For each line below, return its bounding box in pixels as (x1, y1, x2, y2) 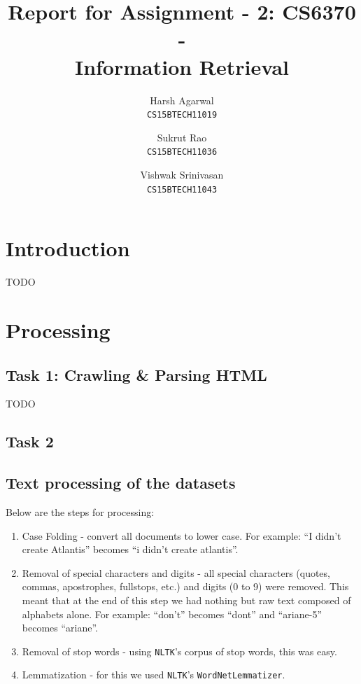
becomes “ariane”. (22, 620, 99, 635)
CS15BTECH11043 (146, 184, 218, 195)
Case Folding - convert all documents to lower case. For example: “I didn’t (22, 528, 341, 543)
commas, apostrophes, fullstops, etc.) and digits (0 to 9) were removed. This (22, 579, 349, 594)
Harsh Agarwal (150, 92, 214, 107)
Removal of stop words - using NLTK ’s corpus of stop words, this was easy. (22, 643, 337, 658)
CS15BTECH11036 (146, 147, 218, 158)
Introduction (6, 234, 130, 263)
